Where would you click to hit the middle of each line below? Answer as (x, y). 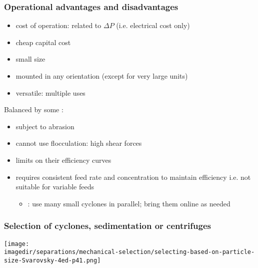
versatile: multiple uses (50, 92)
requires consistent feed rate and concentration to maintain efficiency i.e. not (133, 177)
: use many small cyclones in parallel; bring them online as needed (129, 203)
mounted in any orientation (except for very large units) (102, 76)
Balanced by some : (34, 109)
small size (30, 59)
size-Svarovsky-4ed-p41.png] (52, 260)
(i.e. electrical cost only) (153, 25)
